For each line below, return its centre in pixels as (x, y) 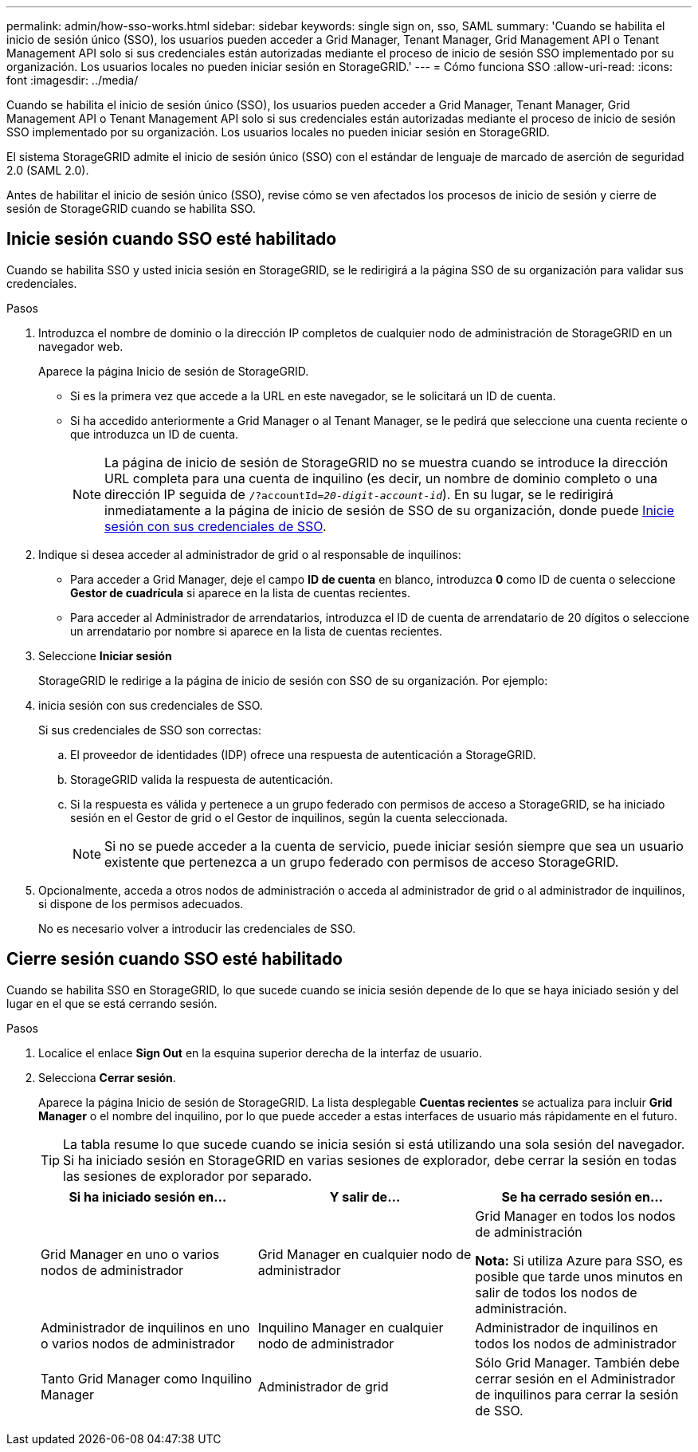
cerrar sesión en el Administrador (575, 1378)
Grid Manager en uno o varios (130, 1254)
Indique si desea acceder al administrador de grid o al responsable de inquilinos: (250, 554)
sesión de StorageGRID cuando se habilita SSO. (131, 209)
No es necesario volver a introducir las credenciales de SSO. (197, 928)
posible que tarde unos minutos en (579, 1276)
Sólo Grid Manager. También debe (577, 1362)
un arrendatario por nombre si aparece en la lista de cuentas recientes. (257, 631)
